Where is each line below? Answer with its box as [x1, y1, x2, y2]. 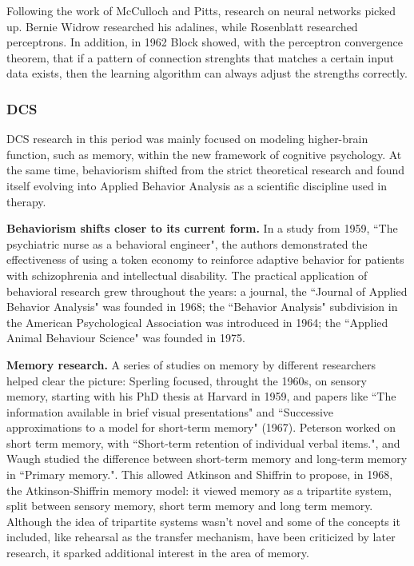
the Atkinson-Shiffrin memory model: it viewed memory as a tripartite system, [6, 481, 392, 498]
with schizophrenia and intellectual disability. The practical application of [6, 266, 368, 283]
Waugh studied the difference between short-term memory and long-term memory [6, 450, 408, 467]
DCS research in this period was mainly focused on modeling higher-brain [6, 130, 368, 147]
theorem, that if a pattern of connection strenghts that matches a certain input [6, 49, 394, 66]
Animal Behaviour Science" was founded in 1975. [6, 329, 245, 346]
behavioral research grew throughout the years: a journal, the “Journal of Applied [6, 282, 408, 299]
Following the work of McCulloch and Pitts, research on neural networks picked [6, 2, 396, 18]
